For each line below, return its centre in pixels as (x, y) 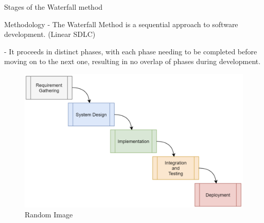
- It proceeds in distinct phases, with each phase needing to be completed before (131, 51)
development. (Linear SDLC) (50, 34)
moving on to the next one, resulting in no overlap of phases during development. (133, 61)
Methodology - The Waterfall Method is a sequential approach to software (121, 24)
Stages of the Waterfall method (54, 7)
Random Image (49, 215)
